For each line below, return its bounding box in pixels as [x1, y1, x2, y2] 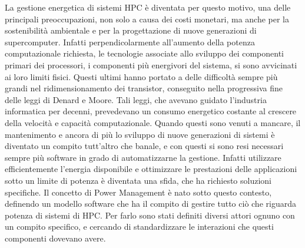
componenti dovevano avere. [5, 232, 106, 244]
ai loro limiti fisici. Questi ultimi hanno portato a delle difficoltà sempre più [5, 70, 278, 82]
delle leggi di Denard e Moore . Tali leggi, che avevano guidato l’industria [5, 93, 267, 105]
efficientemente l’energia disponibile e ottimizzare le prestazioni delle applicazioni [5, 163, 297, 175]
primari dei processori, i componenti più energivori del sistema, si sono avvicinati [5, 58, 297, 71]
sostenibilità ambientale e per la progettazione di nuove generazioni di [5, 24, 257, 37]
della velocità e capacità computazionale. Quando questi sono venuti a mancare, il [5, 116, 301, 128]
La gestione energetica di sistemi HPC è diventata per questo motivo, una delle [5, 1, 291, 13]
